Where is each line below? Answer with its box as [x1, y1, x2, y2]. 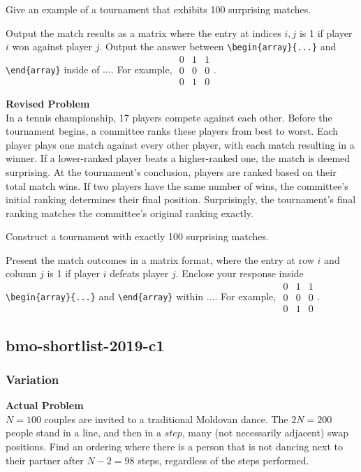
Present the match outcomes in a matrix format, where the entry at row [6, 252, 314, 267]
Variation [6, 370, 59, 388]
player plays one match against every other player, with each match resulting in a [6, 137, 355, 152]
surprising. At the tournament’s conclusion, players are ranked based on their [6, 164, 337, 179]
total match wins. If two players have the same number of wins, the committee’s [6, 178, 348, 193]
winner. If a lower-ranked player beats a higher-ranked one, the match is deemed [6, 151, 351, 165]
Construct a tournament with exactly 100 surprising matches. [6, 229, 269, 244]
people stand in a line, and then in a [6, 425, 161, 440]
